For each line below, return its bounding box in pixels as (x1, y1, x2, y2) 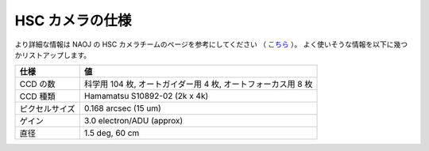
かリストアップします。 (14, 50, 91, 59)
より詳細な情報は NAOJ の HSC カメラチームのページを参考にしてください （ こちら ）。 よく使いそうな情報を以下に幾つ (14, 40, 408, 49)
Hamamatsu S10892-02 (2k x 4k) (83, 91, 209, 102)
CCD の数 (19, 79, 56, 90)
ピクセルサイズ (19, 104, 75, 115)
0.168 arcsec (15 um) (83, 103, 162, 114)
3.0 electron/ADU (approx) (83, 115, 184, 126)
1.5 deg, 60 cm (83, 127, 140, 138)
